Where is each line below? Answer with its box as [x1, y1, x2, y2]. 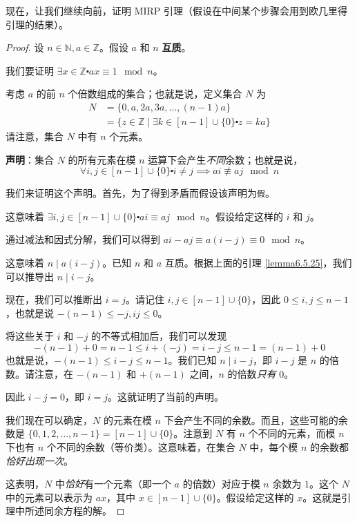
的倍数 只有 [227, 366, 276, 380]
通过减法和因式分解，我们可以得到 [6, 232, 160, 246]
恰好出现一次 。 [6, 453, 73, 467]
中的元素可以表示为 [6, 490, 93, 504]
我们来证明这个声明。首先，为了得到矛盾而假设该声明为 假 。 [6, 186, 275, 200]
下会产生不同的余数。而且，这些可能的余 [164, 412, 348, 427]
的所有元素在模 [68, 152, 136, 166]
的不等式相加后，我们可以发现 [91, 329, 227, 343]
